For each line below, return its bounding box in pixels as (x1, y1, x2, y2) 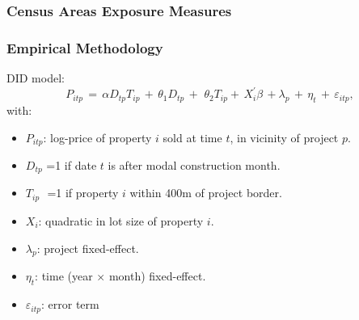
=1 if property (47, 184, 119, 201)
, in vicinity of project (230, 128, 339, 145)
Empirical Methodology (6, 37, 163, 57)
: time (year (35, 267, 93, 284)
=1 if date (46, 157, 97, 173)
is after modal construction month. (108, 157, 281, 173)
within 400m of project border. (129, 184, 282, 201)
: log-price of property (43, 128, 152, 145)
